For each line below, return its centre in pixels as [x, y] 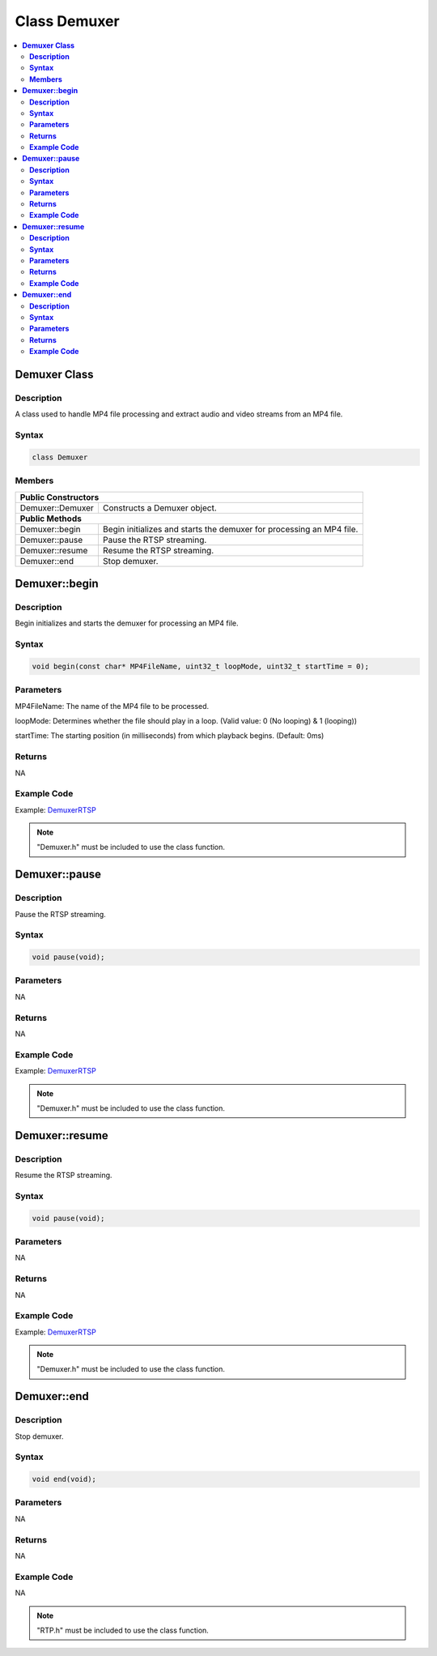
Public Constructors [59, 497]
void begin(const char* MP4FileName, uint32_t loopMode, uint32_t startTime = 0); [201, 666]
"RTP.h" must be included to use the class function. [123, 1630]
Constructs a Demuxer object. [160, 508]
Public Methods [51, 519]
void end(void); [64, 1479]
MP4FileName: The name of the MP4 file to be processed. [112, 706]
